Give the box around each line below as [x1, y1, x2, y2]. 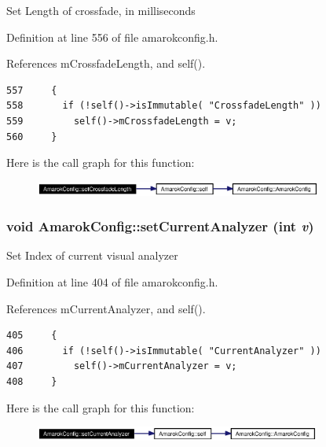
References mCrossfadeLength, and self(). [6, 55, 206, 72]
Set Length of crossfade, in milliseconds [6, 2, 196, 18]
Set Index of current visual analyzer [6, 247, 178, 264]
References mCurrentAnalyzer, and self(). [6, 300, 206, 316]
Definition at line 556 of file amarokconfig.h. [6, 28, 218, 45]
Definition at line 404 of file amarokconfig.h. [6, 273, 218, 290]
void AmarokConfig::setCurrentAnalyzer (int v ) [6, 216, 314, 236]
